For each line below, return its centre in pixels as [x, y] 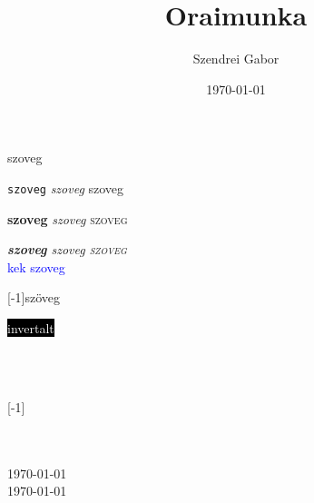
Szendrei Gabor [236, 59]
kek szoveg [36, 266]
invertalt [31, 327]
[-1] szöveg [34, 297]
